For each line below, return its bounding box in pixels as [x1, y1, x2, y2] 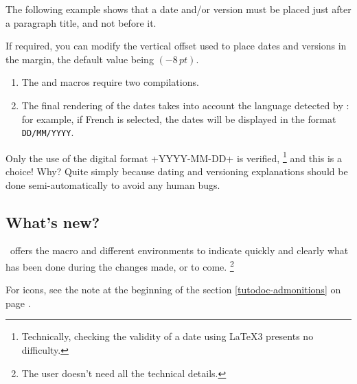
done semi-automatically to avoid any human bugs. [5, 177, 220, 192]
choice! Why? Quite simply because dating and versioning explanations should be [5, 164, 348, 179]
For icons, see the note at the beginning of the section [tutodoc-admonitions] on [5, 282, 341, 297]
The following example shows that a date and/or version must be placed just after [5, 2, 352, 16]
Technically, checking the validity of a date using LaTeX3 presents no [21, 329, 314, 343]
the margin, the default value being [5, 52, 154, 66]
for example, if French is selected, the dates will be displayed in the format [21, 111, 336, 126]
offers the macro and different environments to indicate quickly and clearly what [10, 243, 349, 258]
